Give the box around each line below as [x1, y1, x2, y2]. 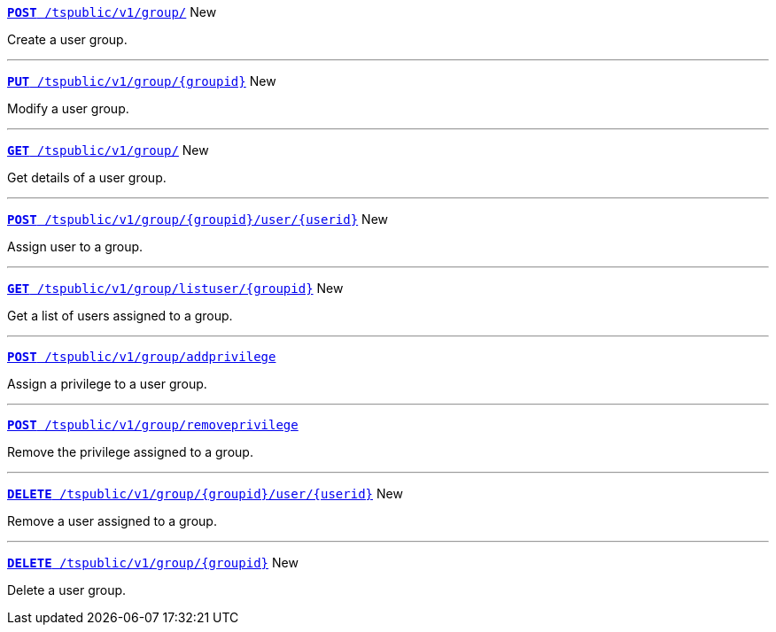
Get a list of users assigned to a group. [7, 308, 233, 323]
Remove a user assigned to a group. [7, 513, 217, 528]
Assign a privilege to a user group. [7, 376, 207, 391]
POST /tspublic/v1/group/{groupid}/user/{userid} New [7, 212, 389, 227]
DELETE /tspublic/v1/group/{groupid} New [7, 555, 299, 570]
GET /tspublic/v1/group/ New [7, 143, 209, 158]
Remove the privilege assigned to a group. [7, 444, 253, 459]
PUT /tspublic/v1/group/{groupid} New [7, 73, 276, 89]
